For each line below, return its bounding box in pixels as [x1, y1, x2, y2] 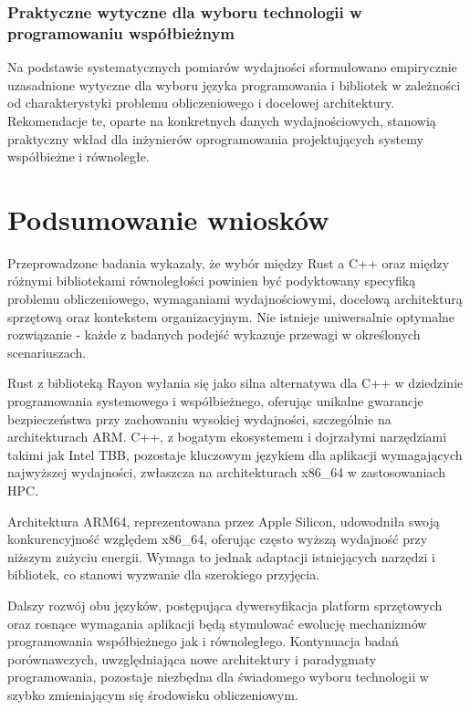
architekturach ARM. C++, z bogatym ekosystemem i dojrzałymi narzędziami [7, 427, 447, 446]
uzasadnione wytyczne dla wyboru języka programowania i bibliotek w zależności [7, 75, 461, 94]
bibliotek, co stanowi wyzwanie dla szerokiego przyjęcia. [7, 565, 320, 584]
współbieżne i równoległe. [7, 147, 150, 166]
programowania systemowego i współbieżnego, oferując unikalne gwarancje [7, 391, 423, 410]
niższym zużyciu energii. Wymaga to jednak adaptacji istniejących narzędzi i [7, 547, 435, 566]
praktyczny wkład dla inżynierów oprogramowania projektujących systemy [7, 129, 423, 148]
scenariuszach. [7, 342, 87, 361]
